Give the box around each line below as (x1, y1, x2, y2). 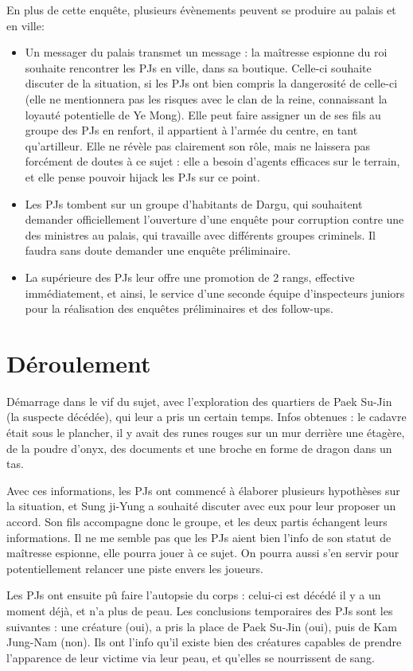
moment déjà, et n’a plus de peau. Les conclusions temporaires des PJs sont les (6, 602, 393, 618)
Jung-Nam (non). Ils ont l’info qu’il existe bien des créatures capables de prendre (6, 634, 402, 650)
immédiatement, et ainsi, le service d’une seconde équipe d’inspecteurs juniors (25, 284, 405, 301)
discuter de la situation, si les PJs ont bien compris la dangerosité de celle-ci (25, 75, 398, 92)
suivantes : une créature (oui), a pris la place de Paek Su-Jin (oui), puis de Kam (6, 618, 397, 634)
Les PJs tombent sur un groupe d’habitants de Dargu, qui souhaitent (25, 195, 363, 212)
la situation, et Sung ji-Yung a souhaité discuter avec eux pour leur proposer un (6, 497, 396, 514)
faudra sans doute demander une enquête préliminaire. (25, 242, 291, 259)
